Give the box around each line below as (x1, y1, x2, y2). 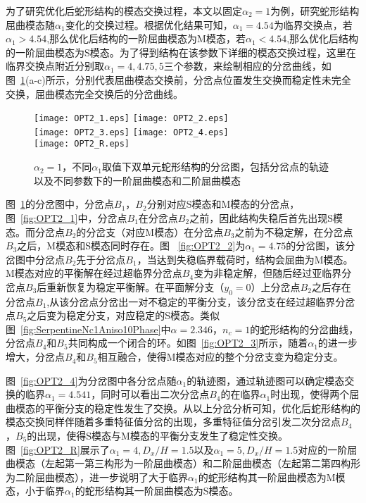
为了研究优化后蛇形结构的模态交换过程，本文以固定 (6, 4, 242, 18)
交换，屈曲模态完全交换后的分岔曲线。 (6, 86, 183, 101)
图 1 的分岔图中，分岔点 (6, 197, 114, 211)
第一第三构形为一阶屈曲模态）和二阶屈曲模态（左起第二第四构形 (64, 456, 360, 471)
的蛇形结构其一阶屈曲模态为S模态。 (75, 483, 239, 498)
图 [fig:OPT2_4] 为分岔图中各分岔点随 (6, 373, 177, 387)
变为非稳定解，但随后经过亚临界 (194, 266, 342, 280)
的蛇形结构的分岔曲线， (250, 321, 359, 336)
